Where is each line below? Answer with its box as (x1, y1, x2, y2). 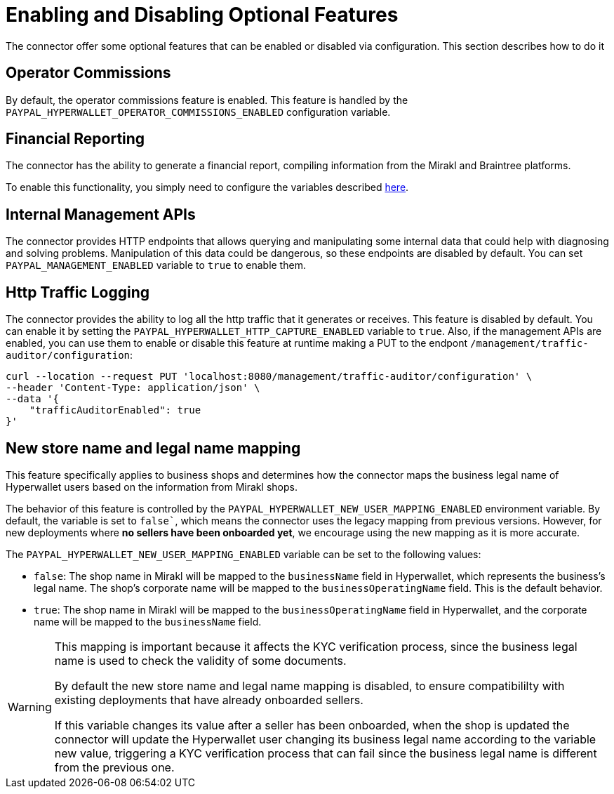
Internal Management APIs (6, 205, 196, 223)
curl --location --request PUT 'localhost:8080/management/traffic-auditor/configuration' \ (6, 371, 533, 383)
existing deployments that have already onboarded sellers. (54, 692, 363, 707)
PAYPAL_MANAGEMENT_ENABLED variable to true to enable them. (6, 259, 306, 272)
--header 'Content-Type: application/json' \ (6, 382, 260, 394)
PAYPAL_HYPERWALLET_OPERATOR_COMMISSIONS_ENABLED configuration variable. (6, 105, 391, 118)
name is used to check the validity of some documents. (54, 653, 347, 668)
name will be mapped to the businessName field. (34, 615, 262, 628)
